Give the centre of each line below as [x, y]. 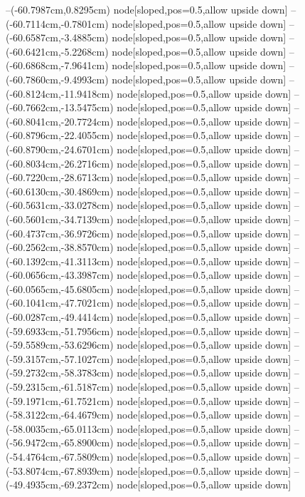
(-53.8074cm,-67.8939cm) [60, 470]
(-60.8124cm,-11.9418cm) [60, 93]
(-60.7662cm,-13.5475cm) [60, 107]
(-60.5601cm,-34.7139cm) [60, 219]
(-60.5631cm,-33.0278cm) [60, 205]
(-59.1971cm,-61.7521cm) [60, 400]
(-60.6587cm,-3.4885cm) [57, 37]
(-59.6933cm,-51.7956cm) [60, 331]
